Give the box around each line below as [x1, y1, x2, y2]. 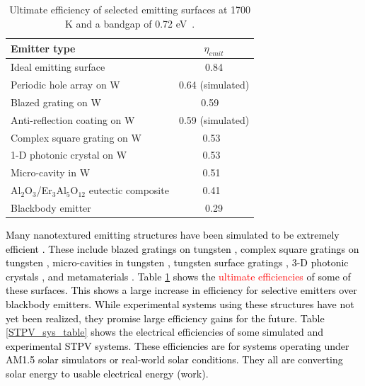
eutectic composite [88, 183, 169, 198]
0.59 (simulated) [178, 112, 250, 127]
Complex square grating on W [11, 130, 141, 144]
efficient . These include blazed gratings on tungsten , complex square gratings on [6, 241, 359, 256]
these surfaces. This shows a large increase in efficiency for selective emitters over [6, 283, 357, 297]
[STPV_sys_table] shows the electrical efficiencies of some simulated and [6, 324, 324, 339]
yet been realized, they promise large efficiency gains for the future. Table [6, 310, 325, 325]
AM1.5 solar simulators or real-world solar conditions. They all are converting [6, 352, 343, 367]
